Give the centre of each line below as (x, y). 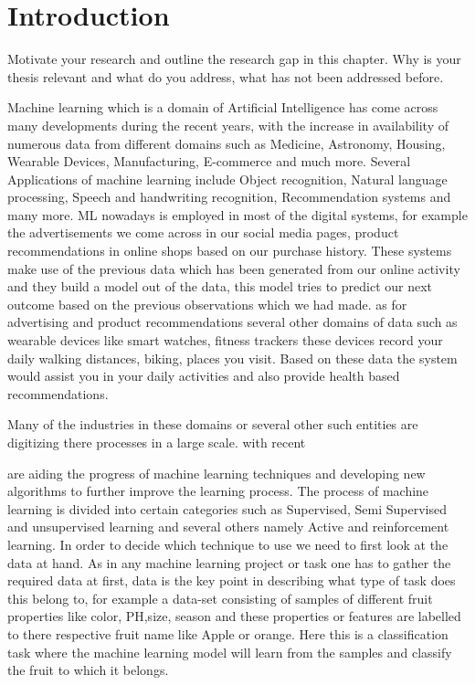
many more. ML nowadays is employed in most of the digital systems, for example (237, 214)
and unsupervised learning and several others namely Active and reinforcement (228, 527)
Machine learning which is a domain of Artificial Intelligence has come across (223, 107)
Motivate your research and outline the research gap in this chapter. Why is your (234, 59)
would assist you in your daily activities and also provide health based (204, 376)
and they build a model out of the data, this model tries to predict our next (220, 286)
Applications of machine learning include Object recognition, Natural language (227, 179)
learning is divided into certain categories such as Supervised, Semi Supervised (227, 508)
